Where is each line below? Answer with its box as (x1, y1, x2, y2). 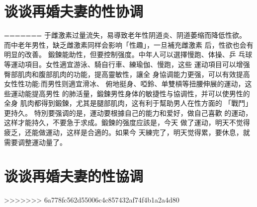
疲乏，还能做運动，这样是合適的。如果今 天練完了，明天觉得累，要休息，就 (4, 127, 250, 138)
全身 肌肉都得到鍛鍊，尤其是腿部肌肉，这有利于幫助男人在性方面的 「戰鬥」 (4, 98, 253, 108)
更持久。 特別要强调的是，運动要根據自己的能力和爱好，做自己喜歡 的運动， (4, 107, 253, 118)
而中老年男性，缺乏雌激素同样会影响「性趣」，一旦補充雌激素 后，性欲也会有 (4, 39, 254, 50)
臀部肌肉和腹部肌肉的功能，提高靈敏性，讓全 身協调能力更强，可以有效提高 (4, 69, 250, 79)
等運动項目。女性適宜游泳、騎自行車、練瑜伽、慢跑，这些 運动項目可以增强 (4, 59, 250, 69)
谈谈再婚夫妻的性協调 (4, 166, 144, 186)
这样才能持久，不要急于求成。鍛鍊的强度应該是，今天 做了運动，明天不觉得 (4, 117, 250, 128)
